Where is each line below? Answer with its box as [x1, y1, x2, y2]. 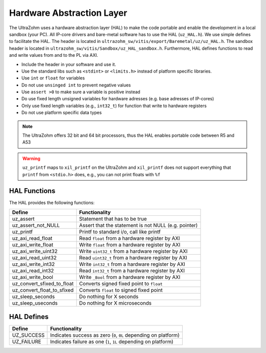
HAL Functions [9, 187, 56, 195]
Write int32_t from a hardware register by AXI [79, 261, 186, 268]
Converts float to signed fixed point [79, 286, 163, 293]
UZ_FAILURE [12, 338, 41, 345]
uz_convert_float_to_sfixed [12, 286, 74, 293]
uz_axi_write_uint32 [12, 247, 58, 254]
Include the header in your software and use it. [21, 61, 116, 67]
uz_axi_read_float [12, 235, 53, 241]
